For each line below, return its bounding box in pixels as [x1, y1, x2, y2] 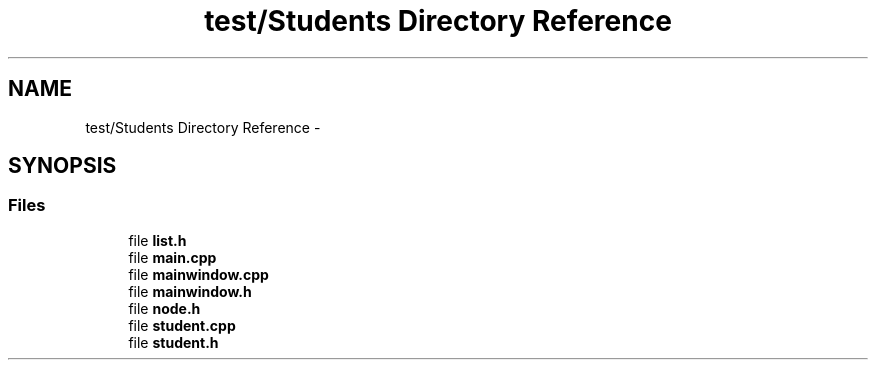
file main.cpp [128, 248, 217, 266]
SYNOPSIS [8, 153, 117, 179]
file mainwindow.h [128, 282, 252, 300]
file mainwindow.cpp [128, 265, 269, 283]
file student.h [128, 333, 219, 351]
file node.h [128, 299, 201, 317]
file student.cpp [128, 316, 236, 334]
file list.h [128, 231, 187, 249]
